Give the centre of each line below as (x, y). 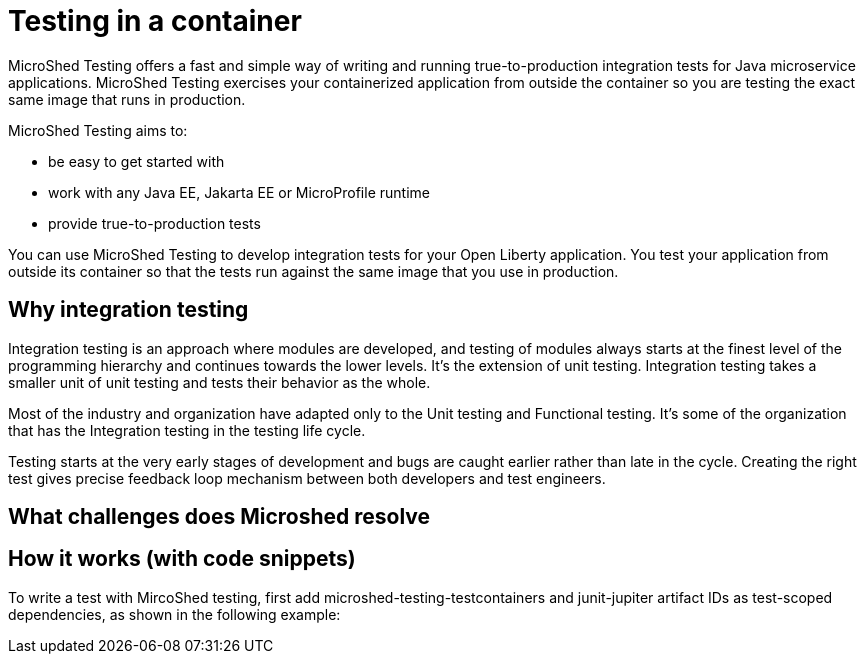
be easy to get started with (136, 161)
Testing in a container (155, 21)
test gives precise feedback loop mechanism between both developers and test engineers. (307, 478)
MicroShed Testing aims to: (98, 130)
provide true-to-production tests (154, 223)
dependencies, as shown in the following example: (174, 614)
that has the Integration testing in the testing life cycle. (187, 430)
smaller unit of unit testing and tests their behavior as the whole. (219, 382)
